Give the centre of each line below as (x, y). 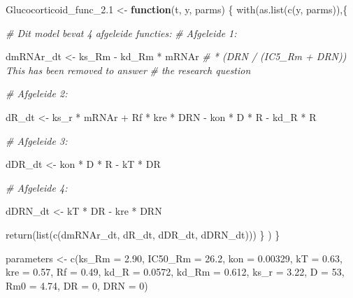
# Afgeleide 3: (37, 140)
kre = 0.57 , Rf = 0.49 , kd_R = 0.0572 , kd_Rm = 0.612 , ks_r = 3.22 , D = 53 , (175, 272)
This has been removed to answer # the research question (128, 70)
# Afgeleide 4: (37, 187)
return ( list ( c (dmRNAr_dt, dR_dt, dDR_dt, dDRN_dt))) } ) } (143, 234)
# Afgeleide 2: (37, 93)
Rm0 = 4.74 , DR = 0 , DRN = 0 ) (77, 285)
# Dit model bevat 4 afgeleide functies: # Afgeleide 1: (121, 33)
